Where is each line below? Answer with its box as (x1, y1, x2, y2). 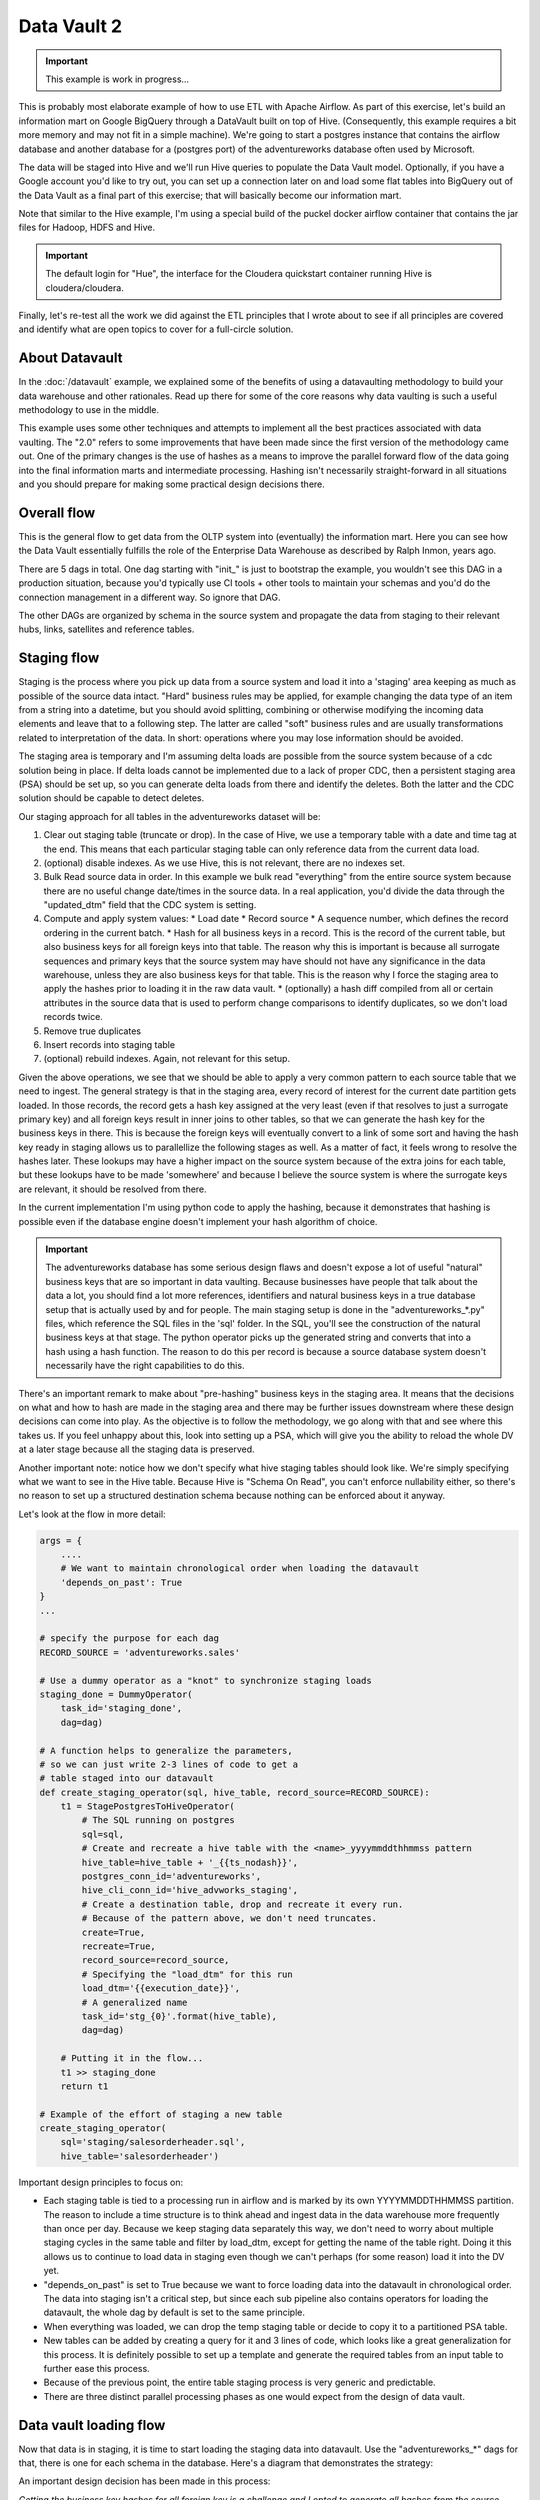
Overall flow (18, 504, 96, 521)
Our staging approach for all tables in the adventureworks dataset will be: (18, 810, 321, 822)
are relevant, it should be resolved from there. (18, 1183, 207, 1195)
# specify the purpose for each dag (39, 1633, 220, 1644)
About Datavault (18, 350, 123, 367)
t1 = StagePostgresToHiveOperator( (60, 1801, 235, 1812)
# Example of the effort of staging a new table (39, 2108, 283, 2120)
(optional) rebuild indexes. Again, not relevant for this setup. (43, 1053, 290, 1065)
